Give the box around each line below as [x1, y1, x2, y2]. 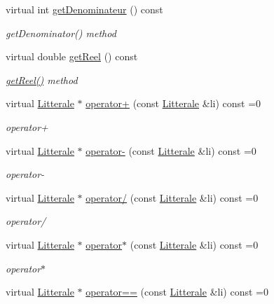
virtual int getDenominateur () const [6, 2, 163, 16]
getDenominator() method [6, 25, 116, 40]
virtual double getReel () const [6, 49, 138, 64]
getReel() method [6, 72, 78, 87]
